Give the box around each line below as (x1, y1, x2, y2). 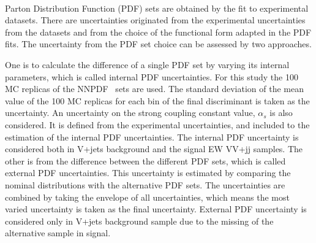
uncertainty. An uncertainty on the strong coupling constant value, (5, 106, 255, 119)
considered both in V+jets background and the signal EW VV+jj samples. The (5, 142, 303, 155)
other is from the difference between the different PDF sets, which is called (5, 154, 286, 167)
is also (269, 106, 293, 119)
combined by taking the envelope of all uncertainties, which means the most (5, 190, 290, 203)
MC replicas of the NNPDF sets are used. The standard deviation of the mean (5, 82, 304, 95)
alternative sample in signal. (5, 226, 111, 239)
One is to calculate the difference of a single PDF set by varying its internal (5, 58, 290, 71)
